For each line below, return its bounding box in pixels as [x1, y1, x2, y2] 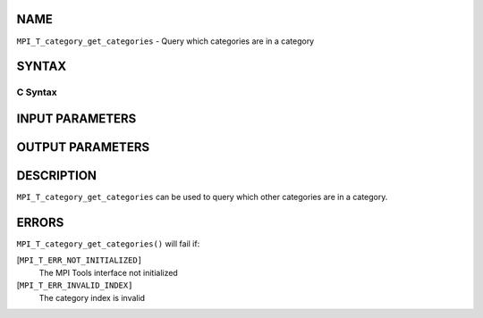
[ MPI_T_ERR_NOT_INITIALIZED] [16, 255, 143, 265]
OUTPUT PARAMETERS [16, 139, 150, 155]
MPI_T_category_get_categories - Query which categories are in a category [16, 36, 315, 46]
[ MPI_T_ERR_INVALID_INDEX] [16, 280, 133, 290]
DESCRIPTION [16, 168, 97, 183]
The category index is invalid [38, 292, 146, 303]
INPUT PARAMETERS [16, 111, 137, 126]
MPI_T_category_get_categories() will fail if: [16, 238, 200, 249]
